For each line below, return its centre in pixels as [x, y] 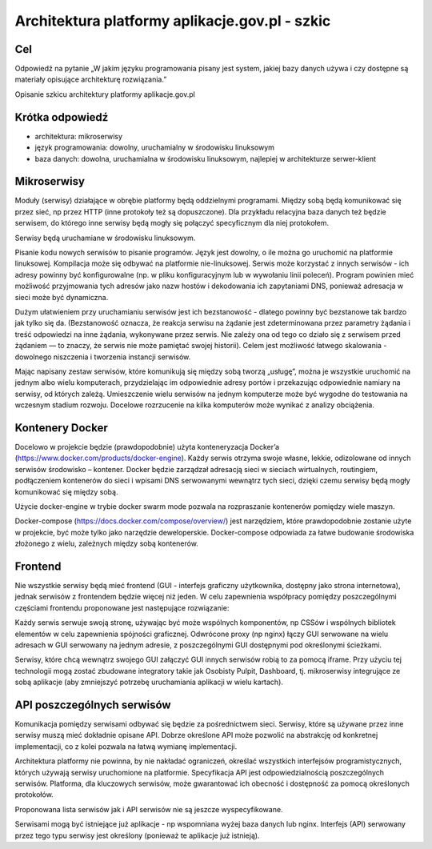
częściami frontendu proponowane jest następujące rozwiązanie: [122, 607]
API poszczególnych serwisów [93, 705]
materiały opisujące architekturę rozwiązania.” [91, 79]
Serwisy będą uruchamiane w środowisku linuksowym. [105, 238]
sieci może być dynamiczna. [62, 297]
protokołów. [34, 795]
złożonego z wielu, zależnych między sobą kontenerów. [107, 543]
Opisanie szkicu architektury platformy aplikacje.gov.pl [105, 94]
